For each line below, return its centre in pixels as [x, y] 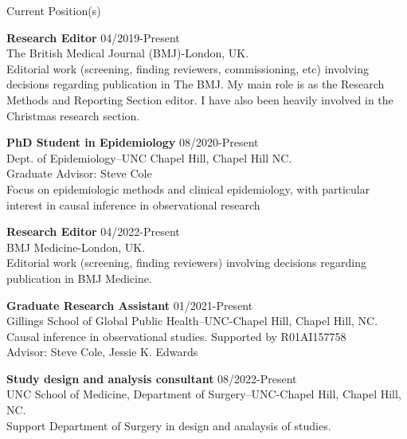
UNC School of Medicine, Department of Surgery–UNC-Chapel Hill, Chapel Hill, [204, 394]
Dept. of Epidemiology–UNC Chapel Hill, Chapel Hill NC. [149, 157]
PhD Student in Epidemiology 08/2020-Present [133, 142]
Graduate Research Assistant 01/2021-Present [130, 305]
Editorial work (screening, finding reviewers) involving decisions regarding [186, 263]
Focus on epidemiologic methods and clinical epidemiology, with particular [188, 188]
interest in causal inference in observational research [133, 204]
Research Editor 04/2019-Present [93, 37]
